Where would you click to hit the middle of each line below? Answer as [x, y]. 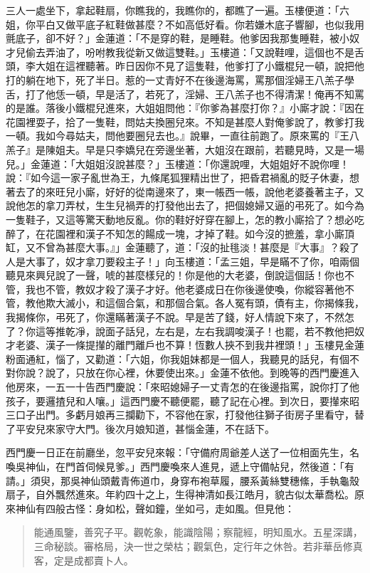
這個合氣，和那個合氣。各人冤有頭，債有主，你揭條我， [234, 303]
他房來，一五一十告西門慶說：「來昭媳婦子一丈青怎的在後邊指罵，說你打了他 [183, 387]
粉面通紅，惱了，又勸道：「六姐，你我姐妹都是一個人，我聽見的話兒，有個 [178, 358]
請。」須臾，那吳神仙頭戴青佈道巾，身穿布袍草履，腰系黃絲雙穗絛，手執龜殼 [183, 480]
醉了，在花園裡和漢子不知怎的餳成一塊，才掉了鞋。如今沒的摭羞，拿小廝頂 [180, 233]
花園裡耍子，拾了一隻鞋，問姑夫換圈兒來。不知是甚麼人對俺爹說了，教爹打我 [185, 121]
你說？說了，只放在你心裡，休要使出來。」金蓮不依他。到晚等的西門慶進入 [187, 373]
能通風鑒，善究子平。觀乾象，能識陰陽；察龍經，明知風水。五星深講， [198, 532]
